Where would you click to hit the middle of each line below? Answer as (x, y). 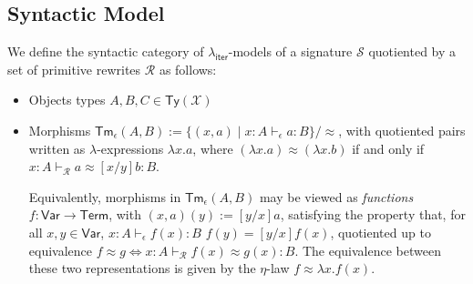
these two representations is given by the (142, 268)
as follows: (188, 69)
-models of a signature (290, 51)
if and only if (388, 148)
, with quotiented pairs (402, 130)
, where (213, 148)
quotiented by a (412, 51)
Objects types (67, 100)
